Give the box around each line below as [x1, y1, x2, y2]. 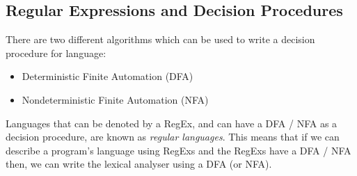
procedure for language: [6, 45, 106, 60]
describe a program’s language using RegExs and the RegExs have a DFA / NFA [6, 143, 351, 157]
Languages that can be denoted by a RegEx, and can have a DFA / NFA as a [6, 115, 338, 130]
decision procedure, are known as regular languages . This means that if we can [6, 129, 340, 144]
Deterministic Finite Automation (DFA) [22, 69, 193, 83]
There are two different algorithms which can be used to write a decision [6, 32, 315, 47]
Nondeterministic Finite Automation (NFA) [22, 92, 209, 106]
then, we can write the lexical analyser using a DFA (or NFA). [6, 157, 272, 171]
